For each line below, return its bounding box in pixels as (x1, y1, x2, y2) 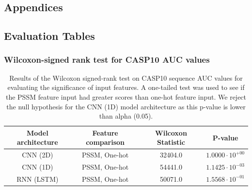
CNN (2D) (22, 150, 53, 160)
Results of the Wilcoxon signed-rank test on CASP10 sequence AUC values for (9, 72, 243, 83)
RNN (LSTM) (16, 173, 59, 184)
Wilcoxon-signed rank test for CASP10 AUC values (4, 53, 210, 66)
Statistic (157, 137, 185, 147)
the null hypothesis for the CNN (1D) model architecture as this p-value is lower (6, 101, 246, 111)
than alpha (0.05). (99, 111, 153, 121)
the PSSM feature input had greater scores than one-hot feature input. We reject (5, 91, 247, 102)
